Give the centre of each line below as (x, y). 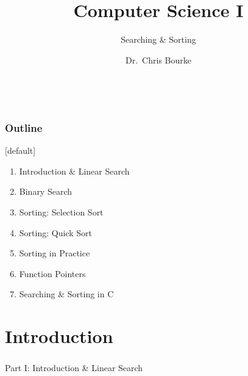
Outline (24, 127)
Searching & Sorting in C (66, 294)
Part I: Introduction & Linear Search (74, 368)
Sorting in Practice (55, 253)
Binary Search (46, 191)
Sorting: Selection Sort (61, 211)
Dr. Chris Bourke (158, 60)
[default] (20, 150)
